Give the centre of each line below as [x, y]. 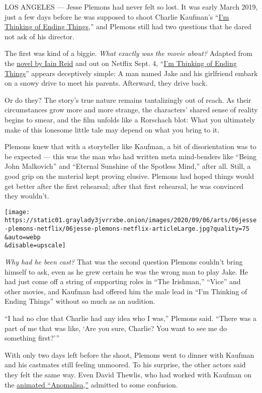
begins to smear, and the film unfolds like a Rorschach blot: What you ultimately [130, 119]
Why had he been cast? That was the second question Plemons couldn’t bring [124, 261]
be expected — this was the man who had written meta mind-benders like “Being [130, 156]
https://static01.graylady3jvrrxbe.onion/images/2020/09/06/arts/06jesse [131, 220]
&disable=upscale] [35, 246]
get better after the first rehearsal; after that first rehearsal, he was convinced [124, 186]
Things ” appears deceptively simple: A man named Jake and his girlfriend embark [131, 73]
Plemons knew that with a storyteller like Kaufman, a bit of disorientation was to [130, 146]
